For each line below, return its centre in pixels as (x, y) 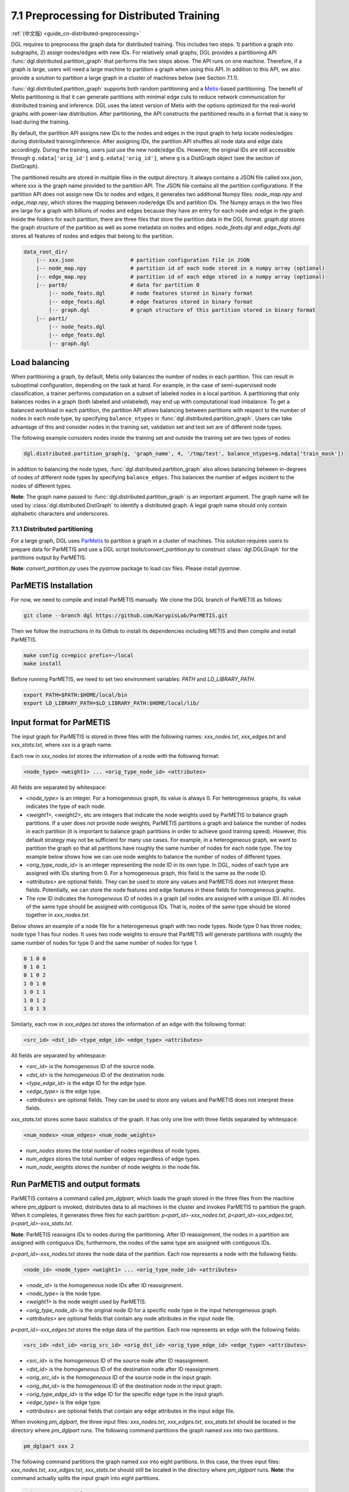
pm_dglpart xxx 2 (49, 1446)
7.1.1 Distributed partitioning (52, 529)
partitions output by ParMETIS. (49, 557)
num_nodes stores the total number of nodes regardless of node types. (113, 1150)
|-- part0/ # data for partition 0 (118, 285)
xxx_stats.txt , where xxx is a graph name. (62, 745)
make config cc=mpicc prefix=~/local (79, 655)
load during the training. (40, 122)
